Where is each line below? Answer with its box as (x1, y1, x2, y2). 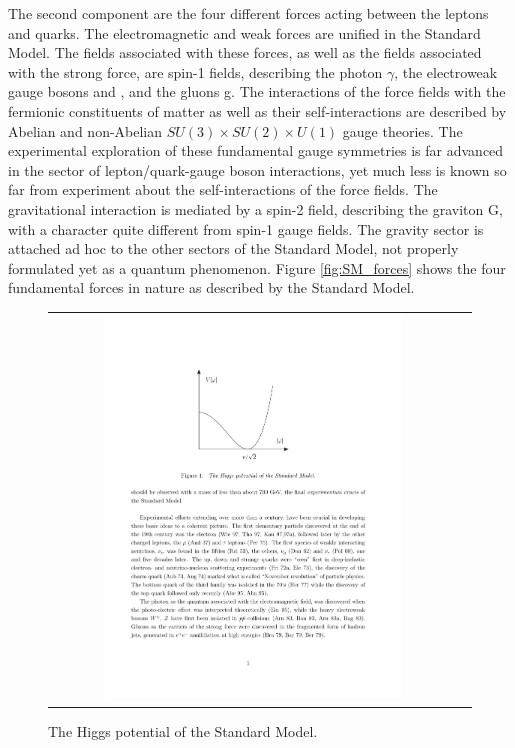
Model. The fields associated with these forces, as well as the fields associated (8, 42, 482, 63)
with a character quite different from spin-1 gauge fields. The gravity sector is (8, 218, 484, 239)
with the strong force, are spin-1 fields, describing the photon (8, 61, 383, 82)
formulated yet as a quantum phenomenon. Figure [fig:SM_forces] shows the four (8, 257, 506, 278)
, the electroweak (394, 61, 498, 82)
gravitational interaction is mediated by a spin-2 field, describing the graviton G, (8, 198, 503, 219)
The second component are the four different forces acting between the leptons (8, 3, 489, 23)
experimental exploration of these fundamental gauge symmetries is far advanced (8, 140, 504, 161)
